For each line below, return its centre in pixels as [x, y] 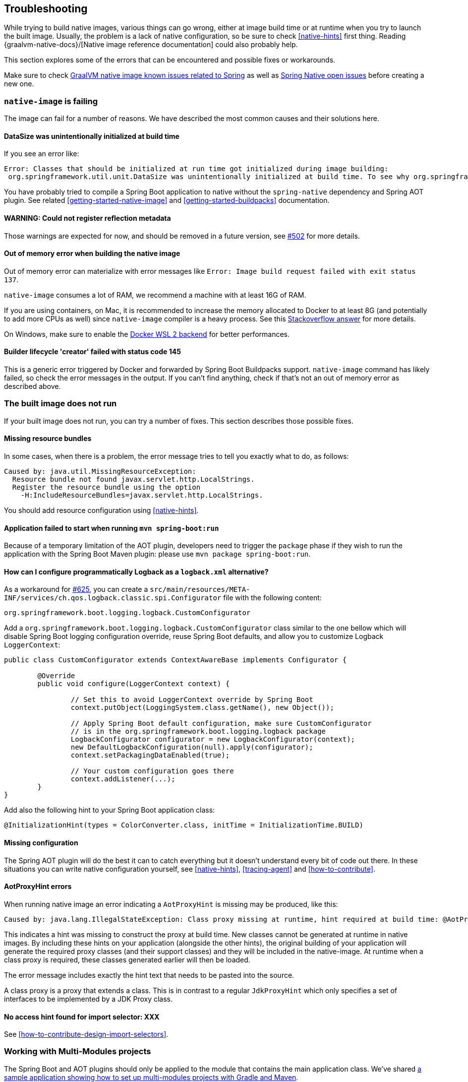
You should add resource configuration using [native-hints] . [101, 510]
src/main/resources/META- [200, 590]
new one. [19, 84]
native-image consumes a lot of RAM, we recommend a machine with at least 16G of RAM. [155, 295]
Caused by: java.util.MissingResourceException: [100, 472]
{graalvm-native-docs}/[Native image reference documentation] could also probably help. [151, 45]
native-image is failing [51, 101]
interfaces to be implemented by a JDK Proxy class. [88, 999]
